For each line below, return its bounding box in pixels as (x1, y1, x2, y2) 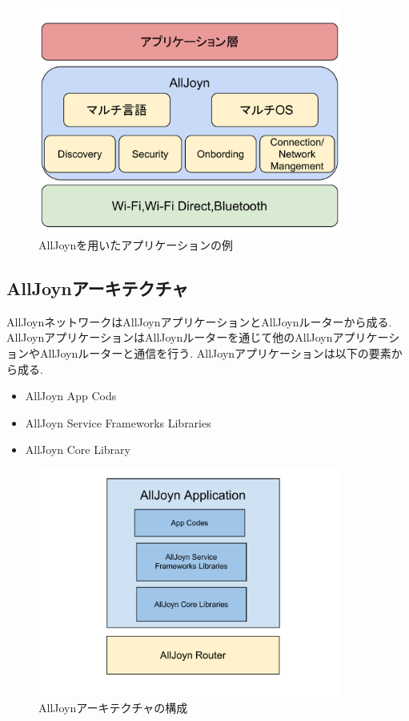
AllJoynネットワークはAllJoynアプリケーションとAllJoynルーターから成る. (6, 313, 392, 330)
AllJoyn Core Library (25, 441, 130, 458)
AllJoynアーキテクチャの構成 (38, 699, 188, 716)
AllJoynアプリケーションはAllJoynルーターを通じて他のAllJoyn (6, 329, 333, 346)
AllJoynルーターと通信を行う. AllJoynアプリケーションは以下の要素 (39, 345, 391, 362)
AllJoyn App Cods (25, 387, 117, 404)
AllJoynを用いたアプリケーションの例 (38, 237, 233, 253)
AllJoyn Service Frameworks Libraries (25, 414, 211, 431)
